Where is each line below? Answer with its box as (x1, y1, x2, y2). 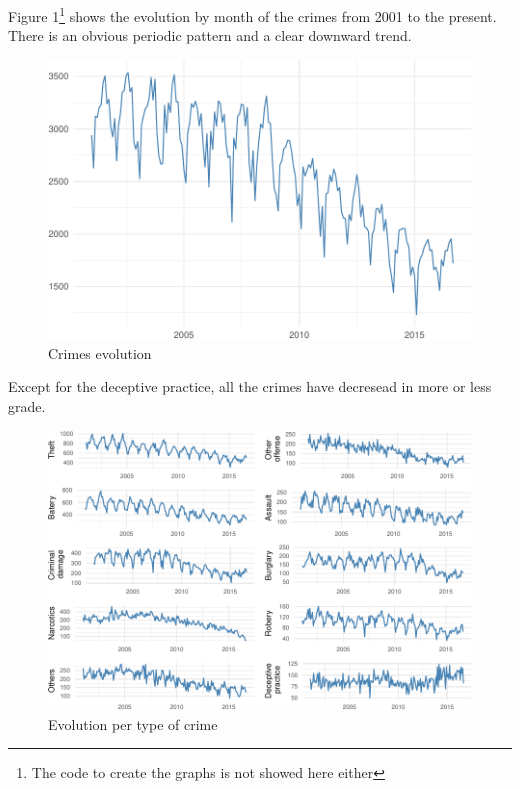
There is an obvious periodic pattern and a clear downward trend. (8, 25, 412, 46)
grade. (8, 396, 46, 417)
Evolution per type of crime (48, 713, 218, 734)
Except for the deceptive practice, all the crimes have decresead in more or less (8, 376, 492, 397)
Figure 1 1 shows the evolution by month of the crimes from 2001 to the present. (8, 3, 497, 26)
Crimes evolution (48, 342, 152, 363)
